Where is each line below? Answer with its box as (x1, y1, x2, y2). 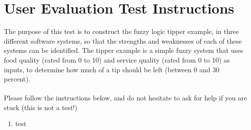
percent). (4, 74, 30, 84)
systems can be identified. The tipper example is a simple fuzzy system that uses (4, 45, 243, 55)
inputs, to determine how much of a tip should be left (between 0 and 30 (4, 64, 220, 74)
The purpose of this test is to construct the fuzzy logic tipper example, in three (4, 26, 239, 36)
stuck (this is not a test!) (4, 102, 77, 112)
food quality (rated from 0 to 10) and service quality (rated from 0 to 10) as (4, 54, 230, 65)
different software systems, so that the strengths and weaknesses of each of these (4, 35, 242, 46)
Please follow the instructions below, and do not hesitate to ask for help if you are (4, 93, 247, 103)
